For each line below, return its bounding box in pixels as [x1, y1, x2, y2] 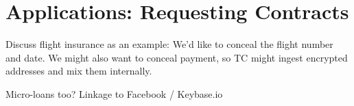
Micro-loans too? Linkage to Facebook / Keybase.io [5, 86, 223, 101]
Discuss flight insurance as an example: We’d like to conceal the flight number [5, 37, 333, 51]
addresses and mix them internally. [5, 64, 152, 78]
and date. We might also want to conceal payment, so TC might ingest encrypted [5, 50, 348, 64]
